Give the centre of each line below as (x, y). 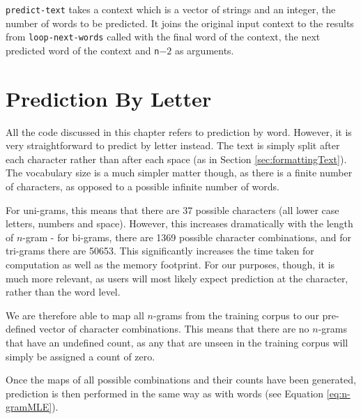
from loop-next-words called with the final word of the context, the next (163, 37)
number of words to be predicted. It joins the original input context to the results (180, 23)
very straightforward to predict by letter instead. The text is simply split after (173, 145)
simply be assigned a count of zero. (80, 356)
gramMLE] (29, 407)
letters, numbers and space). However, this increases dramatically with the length (179, 223)
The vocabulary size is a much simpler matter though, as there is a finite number (179, 173)
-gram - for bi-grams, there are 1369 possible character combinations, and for (187, 237)
